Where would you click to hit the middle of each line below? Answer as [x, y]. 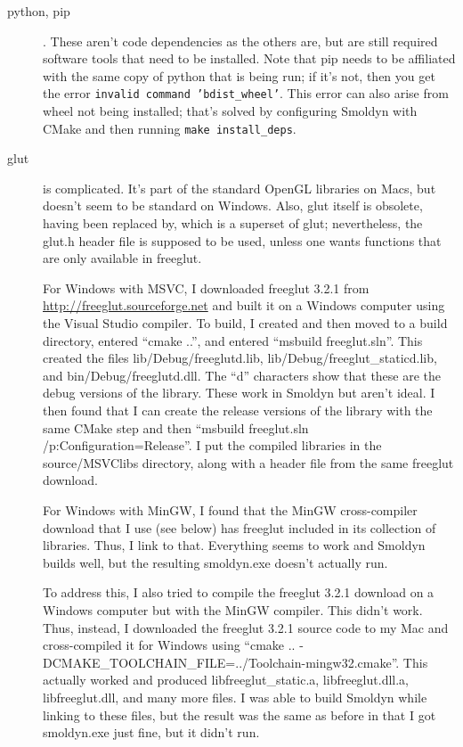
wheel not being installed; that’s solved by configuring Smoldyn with [230, 111]
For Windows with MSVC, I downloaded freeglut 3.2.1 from [206, 287]
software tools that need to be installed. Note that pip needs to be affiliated [249, 58]
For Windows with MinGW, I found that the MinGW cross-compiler [230, 509]
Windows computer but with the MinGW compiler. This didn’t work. [233, 609]
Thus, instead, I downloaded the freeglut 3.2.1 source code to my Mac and [246, 627]
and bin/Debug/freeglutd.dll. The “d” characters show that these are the [242, 375]
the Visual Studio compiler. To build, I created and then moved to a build [245, 323]
